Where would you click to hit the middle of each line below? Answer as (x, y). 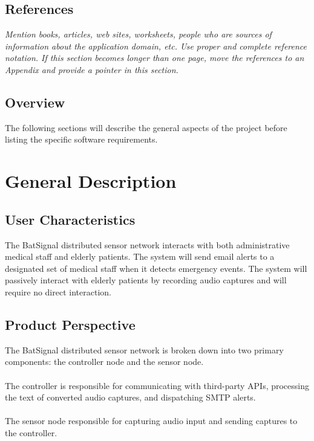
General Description (91, 181)
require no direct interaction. (58, 291)
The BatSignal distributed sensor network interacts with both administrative (147, 244)
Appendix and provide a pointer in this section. (92, 69)
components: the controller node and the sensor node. (104, 362)
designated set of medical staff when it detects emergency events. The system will (156, 268)
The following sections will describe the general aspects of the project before (146, 127)
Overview (35, 102)
